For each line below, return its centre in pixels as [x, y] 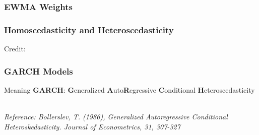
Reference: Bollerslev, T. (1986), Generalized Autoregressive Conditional [116, 117]
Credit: [15, 49]
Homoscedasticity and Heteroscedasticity [89, 29]
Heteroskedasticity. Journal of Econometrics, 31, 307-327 [92, 126]
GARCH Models [39, 71]
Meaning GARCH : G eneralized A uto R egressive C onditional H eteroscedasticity [129, 89]
